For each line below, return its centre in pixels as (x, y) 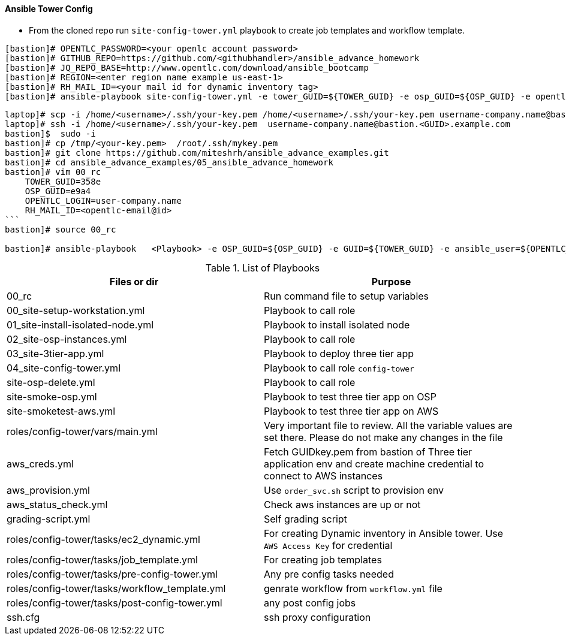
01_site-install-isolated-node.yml (80, 324)
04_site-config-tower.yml (64, 368)
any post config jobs (310, 603)
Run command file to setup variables (347, 296)
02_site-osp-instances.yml (67, 339)
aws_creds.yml (40, 464)
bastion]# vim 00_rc (53, 172)
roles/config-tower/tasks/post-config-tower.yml (115, 603)
